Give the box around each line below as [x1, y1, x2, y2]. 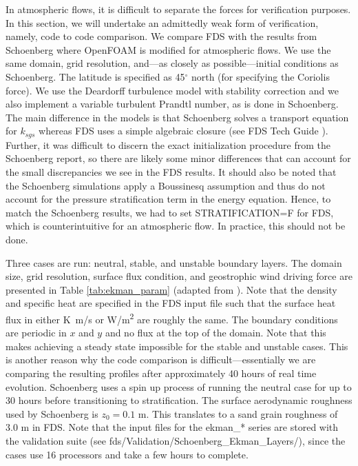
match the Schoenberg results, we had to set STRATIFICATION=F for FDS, [6, 205, 334, 219]
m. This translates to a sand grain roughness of [138, 406, 338, 421]
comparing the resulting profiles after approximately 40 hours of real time [6, 365, 317, 380]
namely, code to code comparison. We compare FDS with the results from [6, 29, 317, 43]
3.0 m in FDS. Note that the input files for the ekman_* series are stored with [6, 420, 339, 434]
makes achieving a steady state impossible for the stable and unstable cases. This [6, 338, 348, 353]
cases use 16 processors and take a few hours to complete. [6, 447, 249, 461]
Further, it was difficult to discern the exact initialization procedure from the [6, 137, 330, 152]
